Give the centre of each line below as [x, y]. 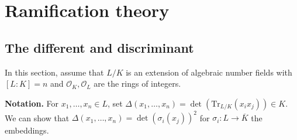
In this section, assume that [54, 72]
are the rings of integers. [137, 83]
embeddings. [27, 130]
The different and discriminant [99, 47]
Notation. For [32, 103]
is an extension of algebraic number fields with [209, 72]
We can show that [37, 117]
